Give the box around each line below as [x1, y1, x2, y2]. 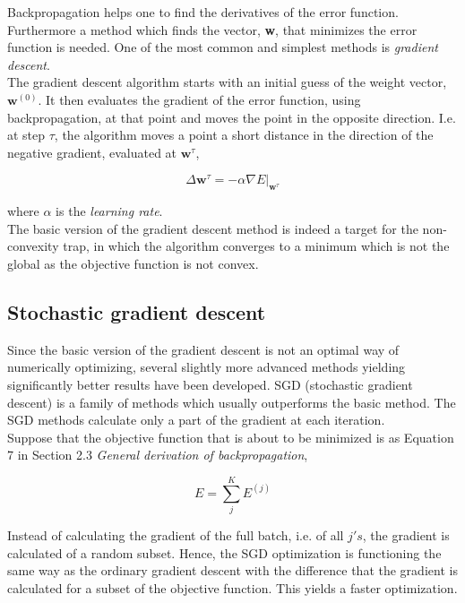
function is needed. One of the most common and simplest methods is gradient [7, 38, 438, 56]
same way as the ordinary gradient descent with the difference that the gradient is [7, 561, 458, 580]
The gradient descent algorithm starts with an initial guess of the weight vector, [7, 73, 447, 91]
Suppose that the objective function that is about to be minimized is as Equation [7, 427, 454, 446]
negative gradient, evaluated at [7, 142, 177, 161]
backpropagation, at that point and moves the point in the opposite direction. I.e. [7, 108, 456, 126]
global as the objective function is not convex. [7, 254, 259, 272]
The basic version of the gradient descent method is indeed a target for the [7, 219, 418, 237]
